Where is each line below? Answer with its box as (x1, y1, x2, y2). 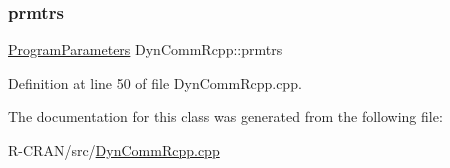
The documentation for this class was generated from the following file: (8, 106, 443, 127)
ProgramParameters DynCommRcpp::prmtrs (8, 39, 283, 60)
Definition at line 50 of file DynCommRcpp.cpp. (8, 72, 302, 93)
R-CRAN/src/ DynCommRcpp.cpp (8, 140, 220, 160)
